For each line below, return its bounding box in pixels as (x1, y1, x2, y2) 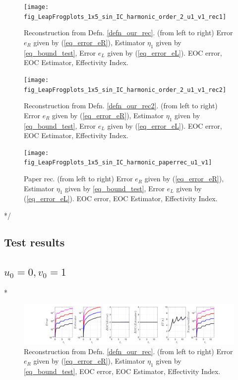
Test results (4, 234, 65, 250)
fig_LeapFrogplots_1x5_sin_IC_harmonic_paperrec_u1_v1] (24, 159, 212, 166)
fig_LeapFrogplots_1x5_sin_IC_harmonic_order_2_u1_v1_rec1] (24, 13, 227, 20)
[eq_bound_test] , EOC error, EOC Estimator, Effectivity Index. (24, 366, 221, 376)
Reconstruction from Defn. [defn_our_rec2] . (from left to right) (24, 100, 218, 111)
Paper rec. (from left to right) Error (24, 173, 133, 184)
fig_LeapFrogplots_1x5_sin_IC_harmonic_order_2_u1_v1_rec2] (24, 86, 227, 93)
